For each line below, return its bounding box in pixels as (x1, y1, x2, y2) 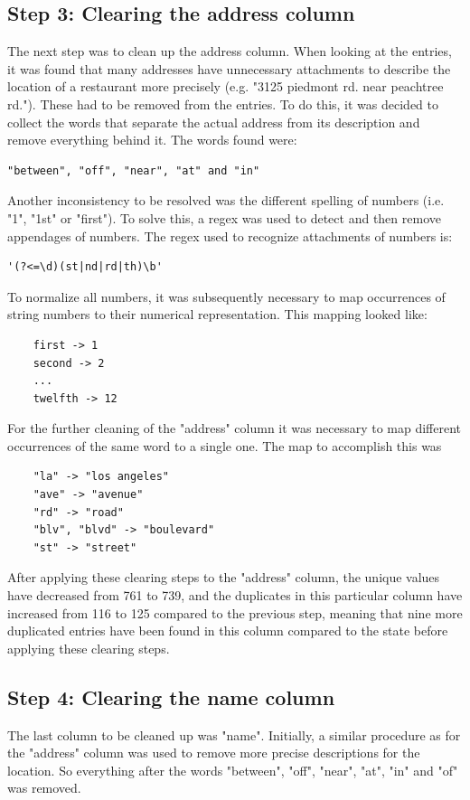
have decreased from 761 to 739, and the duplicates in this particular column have (7, 586, 463, 605)
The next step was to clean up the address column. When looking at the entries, (7, 42, 452, 61)
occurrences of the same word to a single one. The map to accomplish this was (7, 436, 442, 455)
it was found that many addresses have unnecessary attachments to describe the (7, 59, 451, 78)
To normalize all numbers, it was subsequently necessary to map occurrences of (7, 287, 446, 306)
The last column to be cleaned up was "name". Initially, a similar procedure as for (7, 725, 461, 744)
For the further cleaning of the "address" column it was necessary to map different (7, 419, 462, 438)
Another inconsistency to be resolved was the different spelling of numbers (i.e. (7, 191, 445, 210)
